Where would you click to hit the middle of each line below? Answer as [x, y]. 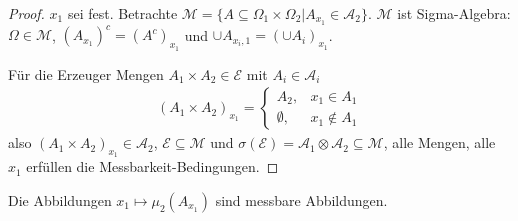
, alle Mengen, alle [439, 142]
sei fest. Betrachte [122, 13]
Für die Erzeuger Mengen [86, 73]
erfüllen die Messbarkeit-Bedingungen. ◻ [152, 166]
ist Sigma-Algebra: [454, 13]
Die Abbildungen [60, 199]
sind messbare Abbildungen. [301, 199]
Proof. [26, 13]
